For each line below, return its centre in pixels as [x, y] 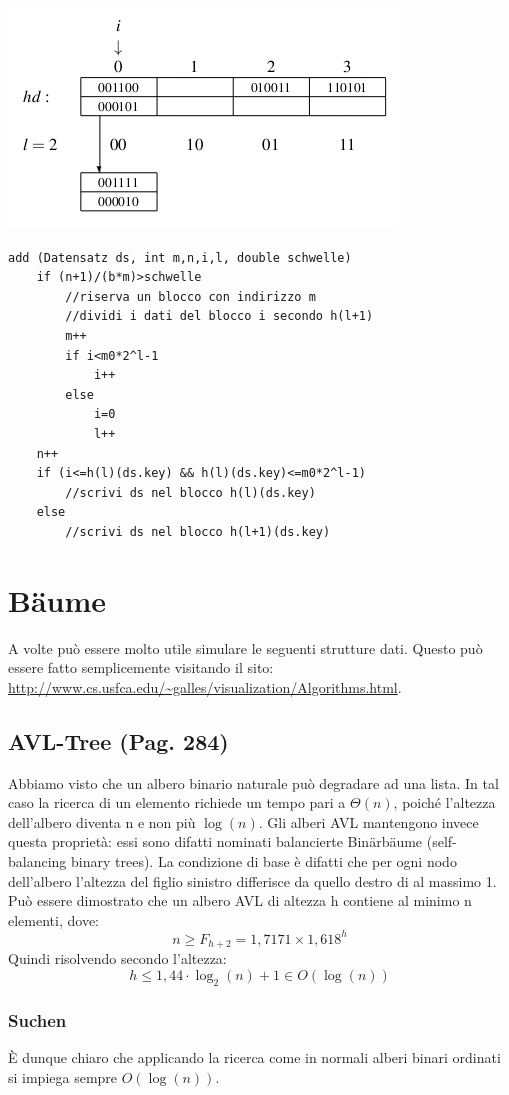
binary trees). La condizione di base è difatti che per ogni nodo [264, 860]
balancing [37, 860]
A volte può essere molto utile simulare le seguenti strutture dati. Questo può [245, 647]
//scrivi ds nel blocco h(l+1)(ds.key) [198, 531]
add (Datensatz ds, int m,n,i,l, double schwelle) [180, 257]
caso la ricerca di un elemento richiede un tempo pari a [177, 802]
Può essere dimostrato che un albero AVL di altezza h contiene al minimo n [240, 900]
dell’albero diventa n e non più [102, 821]
